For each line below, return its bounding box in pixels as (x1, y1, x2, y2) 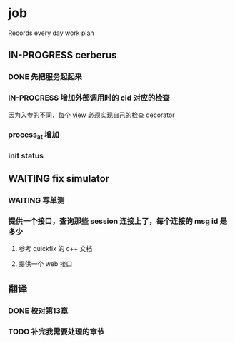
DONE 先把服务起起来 (8, 72, 83, 82)
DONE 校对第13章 (8, 305, 69, 315)
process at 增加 (8, 130, 59, 141)
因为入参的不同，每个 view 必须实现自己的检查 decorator (8, 111, 175, 119)
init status (8, 150, 44, 160)
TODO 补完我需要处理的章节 (8, 327, 104, 337)
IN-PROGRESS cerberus (8, 49, 117, 61)
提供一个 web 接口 (18, 260, 73, 268)
